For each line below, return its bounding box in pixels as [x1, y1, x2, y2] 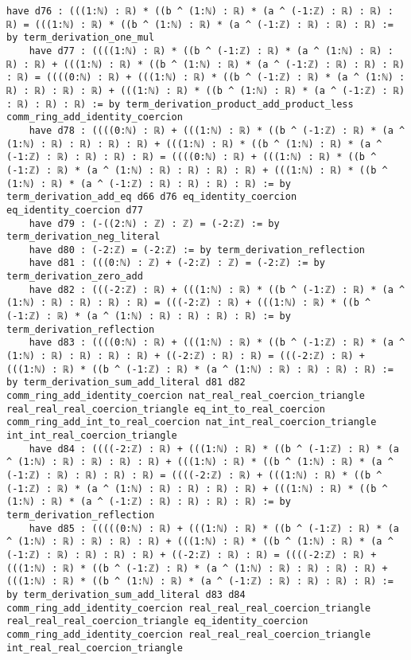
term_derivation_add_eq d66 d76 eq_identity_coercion [6, 191, 297, 203]
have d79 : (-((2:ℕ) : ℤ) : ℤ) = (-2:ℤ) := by [29, 217, 280, 229]
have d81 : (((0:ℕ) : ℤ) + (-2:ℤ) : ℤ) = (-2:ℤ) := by [29, 257, 325, 269]
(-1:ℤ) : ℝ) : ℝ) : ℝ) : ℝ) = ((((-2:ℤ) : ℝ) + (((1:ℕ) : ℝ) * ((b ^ [6, 469, 382, 481]
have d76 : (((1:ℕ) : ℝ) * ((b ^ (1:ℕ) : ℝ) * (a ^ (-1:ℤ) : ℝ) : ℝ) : [6, 6, 394, 17]
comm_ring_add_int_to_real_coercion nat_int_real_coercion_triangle [6, 416, 377, 428]
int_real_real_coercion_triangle [6, 642, 183, 654]
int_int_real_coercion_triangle [6, 430, 177, 441]
